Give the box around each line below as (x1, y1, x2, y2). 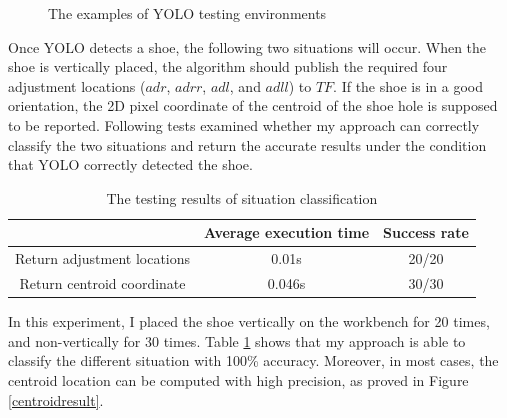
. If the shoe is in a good (333, 75, 483, 96)
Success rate (383, 222, 469, 243)
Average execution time (204, 222, 370, 243)
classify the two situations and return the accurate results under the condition (8, 134, 487, 155)
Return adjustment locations (15, 248, 191, 269)
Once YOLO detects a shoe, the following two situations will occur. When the (8, 36, 487, 57)
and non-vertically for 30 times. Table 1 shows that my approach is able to (8, 330, 466, 351)
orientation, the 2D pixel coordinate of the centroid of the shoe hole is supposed (8, 95, 498, 116)
